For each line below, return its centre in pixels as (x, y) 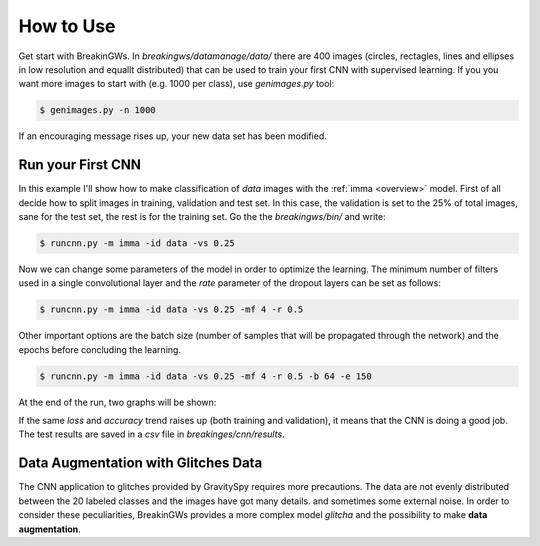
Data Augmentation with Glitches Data (140, 463)
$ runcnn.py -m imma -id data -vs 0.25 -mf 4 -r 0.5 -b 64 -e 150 (205, 376)
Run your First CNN (80, 165)
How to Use (67, 26)
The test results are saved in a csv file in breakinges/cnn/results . (151, 434)
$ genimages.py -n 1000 (98, 110)
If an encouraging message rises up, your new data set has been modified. (172, 136)
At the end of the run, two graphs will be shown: (117, 402)
